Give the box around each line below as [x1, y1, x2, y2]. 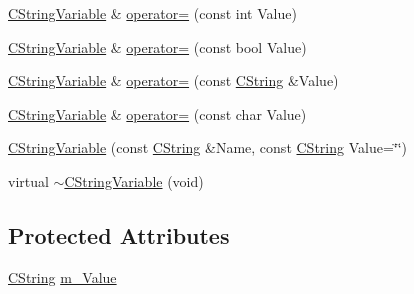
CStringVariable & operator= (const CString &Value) [8, 70, 339, 91]
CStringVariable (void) [64, 170, 204, 191]
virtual [8, 170, 49, 191]
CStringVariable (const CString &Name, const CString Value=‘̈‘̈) [8, 137, 408, 158]
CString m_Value [8, 266, 117, 287]
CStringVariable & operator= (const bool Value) [8, 36, 307, 57]
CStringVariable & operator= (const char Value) [8, 103, 307, 124]
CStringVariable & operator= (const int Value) [8, 3, 297, 23]
